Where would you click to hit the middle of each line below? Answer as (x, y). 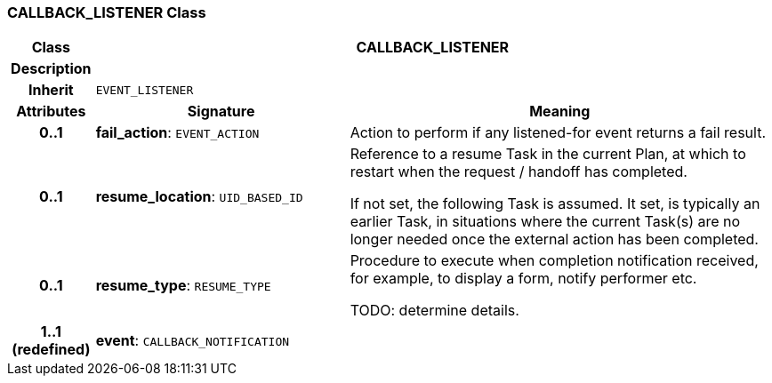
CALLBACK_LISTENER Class (107, 12)
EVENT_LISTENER (145, 90)
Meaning (560, 112)
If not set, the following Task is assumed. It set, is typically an (555, 204)
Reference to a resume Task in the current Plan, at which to (548, 154)
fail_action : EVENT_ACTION (177, 133)
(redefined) (51, 350)
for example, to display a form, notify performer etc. (523, 279)
